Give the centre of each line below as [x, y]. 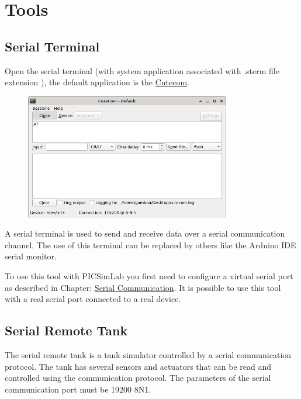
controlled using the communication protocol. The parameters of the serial [138, 378]
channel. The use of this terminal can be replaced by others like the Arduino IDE [150, 244]
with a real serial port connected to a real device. [93, 299]
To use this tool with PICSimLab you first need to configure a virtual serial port [149, 275]
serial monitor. [31, 256]
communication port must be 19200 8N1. [78, 389]
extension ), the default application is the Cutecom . [97, 82]
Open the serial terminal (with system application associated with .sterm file [142, 70]
